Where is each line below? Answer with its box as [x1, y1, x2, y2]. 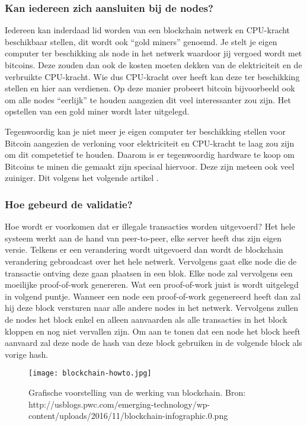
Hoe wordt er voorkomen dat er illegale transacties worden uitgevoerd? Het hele [5, 220, 295, 233]
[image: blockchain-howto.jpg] [28, 369, 152, 378]
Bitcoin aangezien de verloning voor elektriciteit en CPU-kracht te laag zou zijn [5, 136, 295, 149]
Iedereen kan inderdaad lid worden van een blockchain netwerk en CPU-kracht [5, 24, 290, 36]
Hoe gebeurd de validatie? [5, 196, 133, 211]
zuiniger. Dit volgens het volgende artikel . [5, 171, 159, 184]
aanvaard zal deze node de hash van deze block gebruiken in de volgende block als [5, 336, 302, 349]
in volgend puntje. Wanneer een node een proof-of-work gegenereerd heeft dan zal [5, 290, 301, 302]
